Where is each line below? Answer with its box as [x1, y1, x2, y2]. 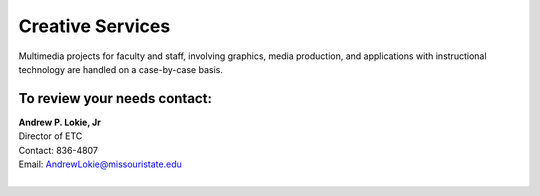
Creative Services [18, 15, 171, 37]
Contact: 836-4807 [18, 144, 99, 156]
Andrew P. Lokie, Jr [18, 116, 102, 128]
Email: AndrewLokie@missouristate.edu [18, 158, 182, 170]
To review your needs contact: [18, 90, 212, 107]
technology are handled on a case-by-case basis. [18, 63, 224, 75]
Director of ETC [18, 130, 83, 142]
